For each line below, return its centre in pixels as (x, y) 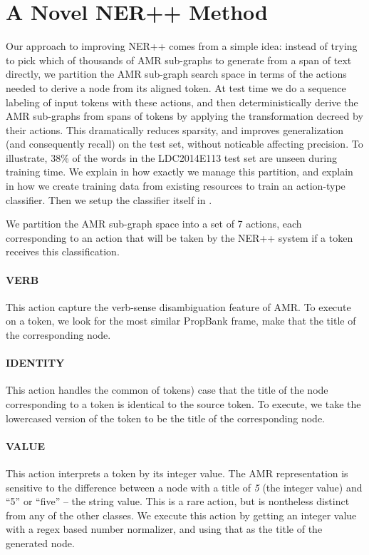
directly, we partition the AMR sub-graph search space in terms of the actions (176, 74)
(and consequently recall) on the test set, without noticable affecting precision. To (184, 144)
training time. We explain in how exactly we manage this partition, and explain (180, 172)
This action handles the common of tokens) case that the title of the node (167, 390)
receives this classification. (63, 251)
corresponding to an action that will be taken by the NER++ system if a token (180, 237)
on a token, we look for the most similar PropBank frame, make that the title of (181, 321)
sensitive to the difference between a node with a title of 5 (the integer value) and (184, 487)
